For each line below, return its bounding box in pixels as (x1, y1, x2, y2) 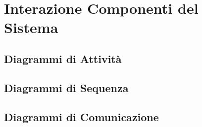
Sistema (4, 17, 58, 37)
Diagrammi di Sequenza (4, 80, 129, 95)
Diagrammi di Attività (4, 51, 122, 66)
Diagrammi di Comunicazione (4, 109, 159, 124)
